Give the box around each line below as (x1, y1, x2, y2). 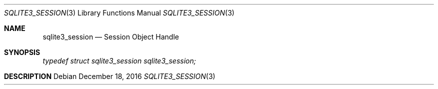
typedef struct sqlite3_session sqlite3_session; (42, 56, 196, 65)
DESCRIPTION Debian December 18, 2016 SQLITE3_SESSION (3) (4, 72, 215, 80)
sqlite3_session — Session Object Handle (42, 32, 179, 41)
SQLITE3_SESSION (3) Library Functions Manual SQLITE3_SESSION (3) (4, 8, 234, 17)
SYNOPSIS (4, 48, 40, 56)
